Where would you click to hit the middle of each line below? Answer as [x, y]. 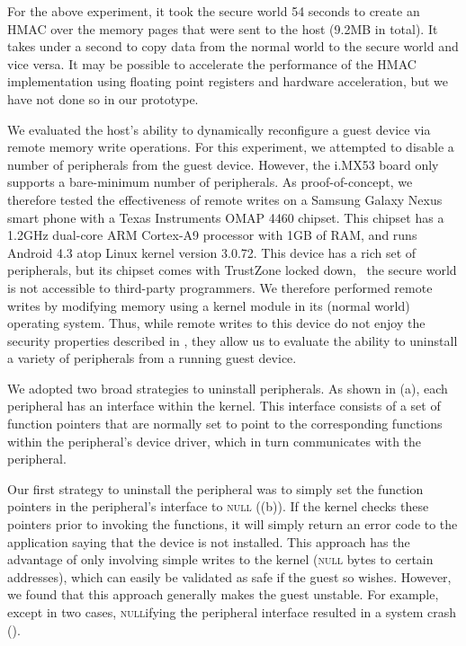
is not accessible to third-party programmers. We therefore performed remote [220, 287]
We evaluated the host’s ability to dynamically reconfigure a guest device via [219, 129]
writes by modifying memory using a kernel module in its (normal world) [209, 305]
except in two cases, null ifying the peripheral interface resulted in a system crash [232, 612]
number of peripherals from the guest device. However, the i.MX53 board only [223, 164]
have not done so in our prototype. [103, 98]
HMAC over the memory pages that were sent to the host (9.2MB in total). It [223, 28]
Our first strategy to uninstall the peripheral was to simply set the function [215, 488]
